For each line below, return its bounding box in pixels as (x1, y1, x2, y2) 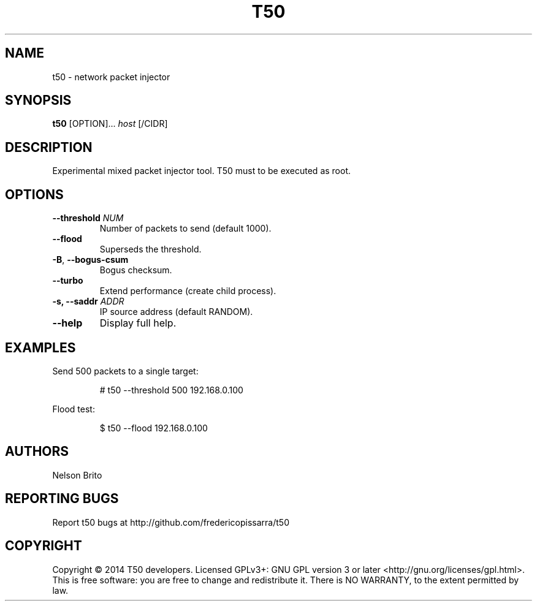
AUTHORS (5, 444, 69, 460)
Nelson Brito (52, 469, 102, 480)
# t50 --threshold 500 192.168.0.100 (99, 384, 243, 395)
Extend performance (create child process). (99, 286, 276, 297)
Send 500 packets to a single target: (52, 365, 199, 376)
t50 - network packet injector (52, 71, 170, 82)
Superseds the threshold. (99, 244, 202, 255)
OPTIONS (5, 186, 64, 202)
